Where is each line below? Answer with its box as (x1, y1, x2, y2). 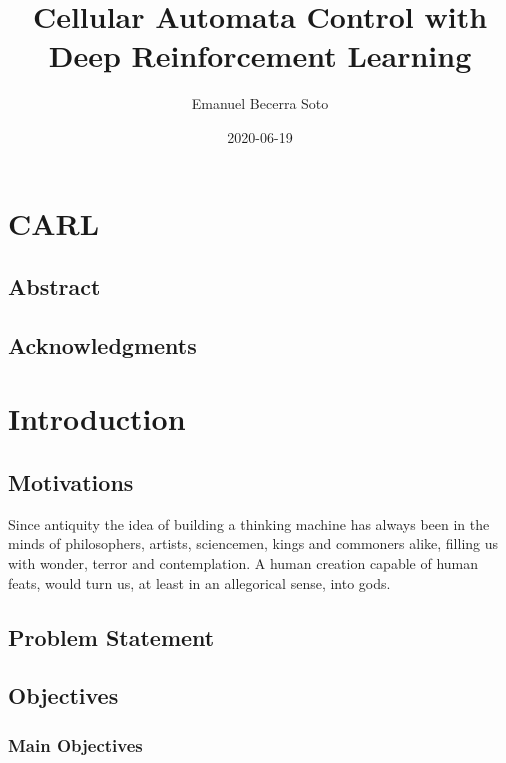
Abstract (8, 271, 101, 302)
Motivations (8, 467, 134, 498)
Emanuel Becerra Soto (191, 93, 329, 114)
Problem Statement (8, 621, 215, 652)
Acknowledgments (8, 329, 197, 360)
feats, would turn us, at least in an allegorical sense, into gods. (8, 572, 391, 593)
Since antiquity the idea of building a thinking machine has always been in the (8, 513, 490, 534)
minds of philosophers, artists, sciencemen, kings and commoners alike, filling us (8, 533, 499, 554)
